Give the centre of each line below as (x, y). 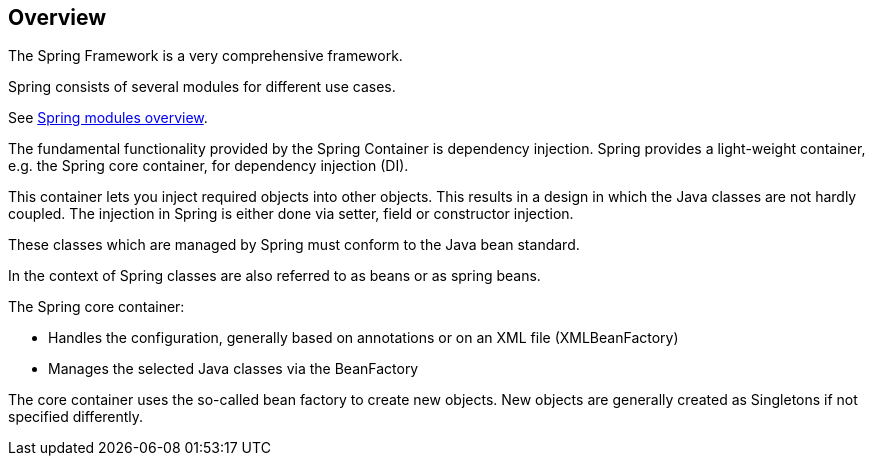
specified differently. (76, 417)
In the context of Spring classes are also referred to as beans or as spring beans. (274, 276)
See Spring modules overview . (108, 118)
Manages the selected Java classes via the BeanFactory (233, 369)
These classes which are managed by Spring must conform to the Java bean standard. (294, 245)
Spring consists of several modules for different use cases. (202, 87)
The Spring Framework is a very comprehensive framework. (205, 56)
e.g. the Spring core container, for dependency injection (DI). (208, 166)
